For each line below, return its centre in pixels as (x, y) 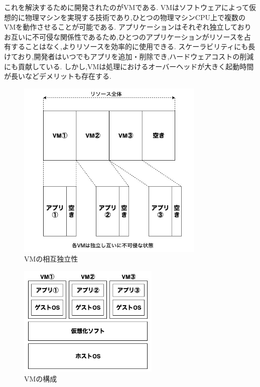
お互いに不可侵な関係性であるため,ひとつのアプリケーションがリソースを (124, 36)
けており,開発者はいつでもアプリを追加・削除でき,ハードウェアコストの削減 (129, 56)
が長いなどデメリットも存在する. (58, 76)
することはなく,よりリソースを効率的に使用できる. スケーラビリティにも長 (133, 46)
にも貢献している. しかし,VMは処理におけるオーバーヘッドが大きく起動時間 (129, 66)
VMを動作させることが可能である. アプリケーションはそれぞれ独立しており (128, 27)
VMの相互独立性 (51, 259)
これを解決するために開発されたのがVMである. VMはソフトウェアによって (126, 7)
